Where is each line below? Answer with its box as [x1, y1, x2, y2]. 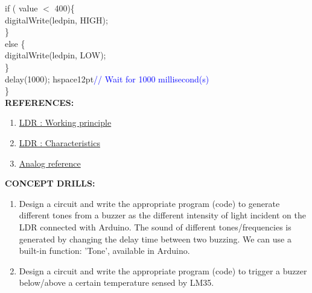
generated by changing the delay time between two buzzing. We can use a [19, 232, 291, 245]
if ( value [5, 2, 38, 14]
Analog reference [19, 156, 81, 169]
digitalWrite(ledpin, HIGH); [5, 13, 108, 26]
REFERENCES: [5, 96, 74, 108]
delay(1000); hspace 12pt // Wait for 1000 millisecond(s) [5, 72, 209, 85]
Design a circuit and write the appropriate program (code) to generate [19, 197, 280, 209]
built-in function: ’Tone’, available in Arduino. [19, 244, 190, 257]
